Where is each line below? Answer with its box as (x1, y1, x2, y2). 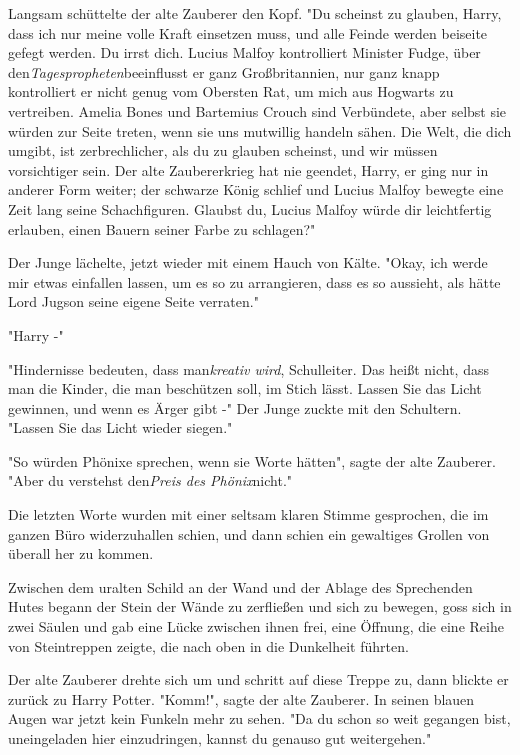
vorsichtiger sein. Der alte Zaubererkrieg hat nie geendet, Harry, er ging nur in (8, 159, 489, 180)
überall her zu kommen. (8, 543, 154, 564)
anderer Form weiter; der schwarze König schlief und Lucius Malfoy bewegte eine (8, 179, 504, 200)
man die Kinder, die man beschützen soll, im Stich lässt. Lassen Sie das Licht (8, 378, 482, 399)
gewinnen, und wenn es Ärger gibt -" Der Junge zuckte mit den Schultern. (8, 397, 462, 418)
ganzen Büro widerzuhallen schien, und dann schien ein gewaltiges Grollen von (8, 523, 490, 544)
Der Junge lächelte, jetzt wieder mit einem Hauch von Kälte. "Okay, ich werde (8, 252, 488, 273)
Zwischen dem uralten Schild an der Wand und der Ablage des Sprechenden (8, 576, 473, 597)
